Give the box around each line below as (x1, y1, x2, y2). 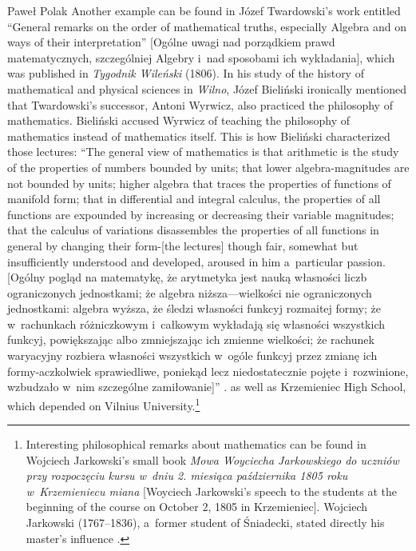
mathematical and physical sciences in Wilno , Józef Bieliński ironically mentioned (7, 80, 407, 97)
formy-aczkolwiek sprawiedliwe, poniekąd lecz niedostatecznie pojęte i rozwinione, (7, 362, 409, 379)
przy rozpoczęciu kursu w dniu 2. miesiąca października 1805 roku (26, 467, 348, 484)
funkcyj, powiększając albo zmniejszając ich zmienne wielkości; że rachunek (7, 331, 374, 348)
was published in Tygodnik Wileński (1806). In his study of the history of (7, 65, 364, 82)
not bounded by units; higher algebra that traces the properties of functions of (7, 174, 391, 191)
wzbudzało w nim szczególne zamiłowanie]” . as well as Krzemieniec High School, (7, 378, 406, 395)
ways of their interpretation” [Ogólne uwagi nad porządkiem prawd (7, 34, 335, 50)
